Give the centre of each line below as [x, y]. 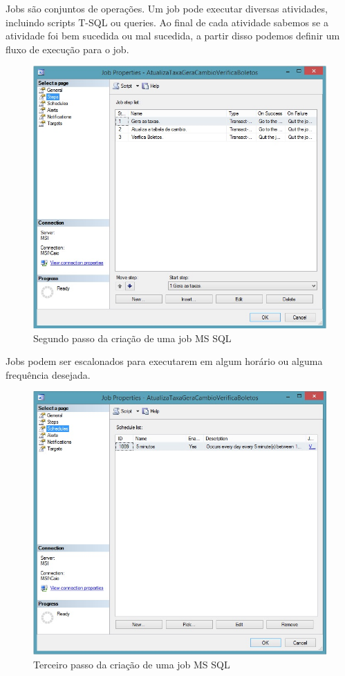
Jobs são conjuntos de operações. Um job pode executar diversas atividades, [167, 8]
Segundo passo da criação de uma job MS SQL [132, 338]
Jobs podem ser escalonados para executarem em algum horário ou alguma [164, 361]
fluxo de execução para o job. [67, 49]
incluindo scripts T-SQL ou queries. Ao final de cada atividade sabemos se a [167, 22]
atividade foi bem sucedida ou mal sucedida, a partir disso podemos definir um [173, 36]
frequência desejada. [48, 374]
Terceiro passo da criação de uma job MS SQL [132, 664]
